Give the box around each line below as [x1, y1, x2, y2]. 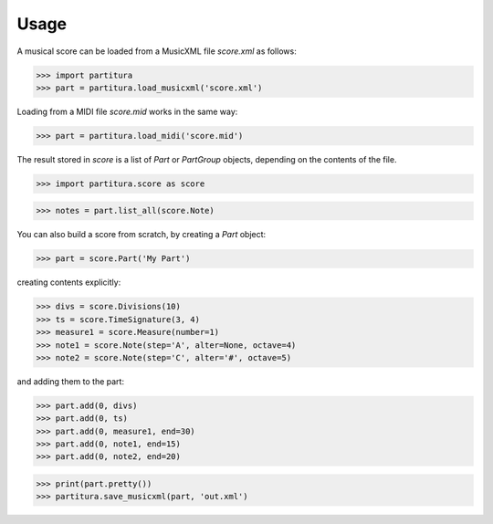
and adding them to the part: [16, 375, 125, 387]
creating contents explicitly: [16, 277, 121, 288]
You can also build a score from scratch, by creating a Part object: [16, 229, 267, 240]
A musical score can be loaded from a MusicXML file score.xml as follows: [16, 46, 297, 57]
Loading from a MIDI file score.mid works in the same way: [16, 106, 238, 117]
